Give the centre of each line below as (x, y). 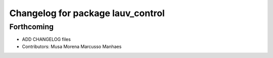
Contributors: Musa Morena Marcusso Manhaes (72, 46)
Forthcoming (32, 27)
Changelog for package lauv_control (87, 13)
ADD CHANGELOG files (46, 39)
